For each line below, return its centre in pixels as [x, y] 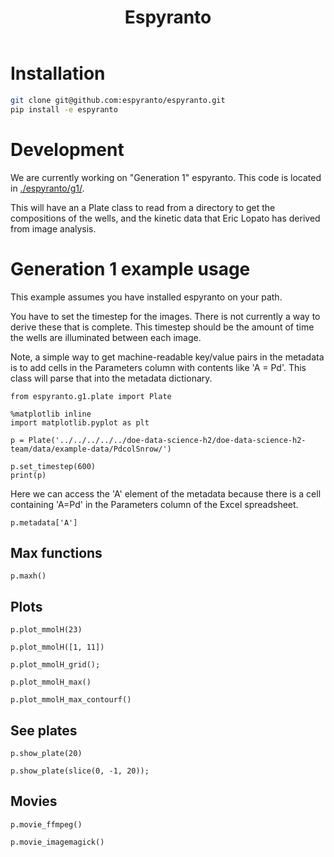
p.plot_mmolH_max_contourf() [71, 700]
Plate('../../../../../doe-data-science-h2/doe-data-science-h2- [167, 440]
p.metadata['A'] [44, 522]
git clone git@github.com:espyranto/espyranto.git [118, 100]
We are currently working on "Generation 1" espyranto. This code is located [166, 177]
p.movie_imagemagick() [57, 842]
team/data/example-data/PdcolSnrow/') [91, 449]
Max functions [56, 552]
